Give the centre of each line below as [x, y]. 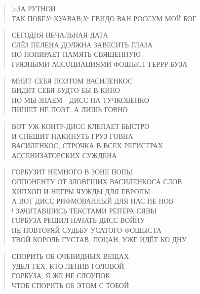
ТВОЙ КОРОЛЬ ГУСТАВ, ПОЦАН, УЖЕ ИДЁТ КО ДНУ [99, 239]
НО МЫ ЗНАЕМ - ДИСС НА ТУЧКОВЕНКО [80, 100]
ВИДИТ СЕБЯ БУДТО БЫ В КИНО [66, 90]
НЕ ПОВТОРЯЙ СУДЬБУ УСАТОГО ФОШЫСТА [86, 230]
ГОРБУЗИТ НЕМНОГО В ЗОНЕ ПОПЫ [72, 172]
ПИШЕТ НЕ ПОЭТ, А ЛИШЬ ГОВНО [70, 109]
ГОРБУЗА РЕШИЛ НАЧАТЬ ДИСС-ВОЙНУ [78, 220]
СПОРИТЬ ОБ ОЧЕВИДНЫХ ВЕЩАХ [70, 256]
